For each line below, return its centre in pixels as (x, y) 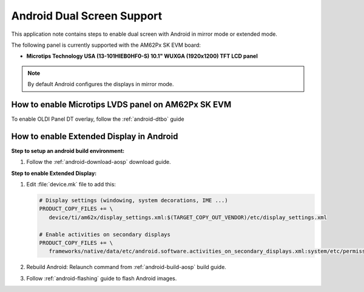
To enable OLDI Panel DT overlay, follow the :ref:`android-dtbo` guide (98, 119)
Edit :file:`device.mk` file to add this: (71, 185)
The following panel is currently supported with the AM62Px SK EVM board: (106, 45)
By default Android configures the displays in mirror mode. (101, 84)
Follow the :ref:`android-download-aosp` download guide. (99, 162)
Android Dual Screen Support (87, 16)
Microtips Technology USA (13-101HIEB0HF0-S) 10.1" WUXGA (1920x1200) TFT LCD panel (142, 56)
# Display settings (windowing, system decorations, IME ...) (133, 201)
